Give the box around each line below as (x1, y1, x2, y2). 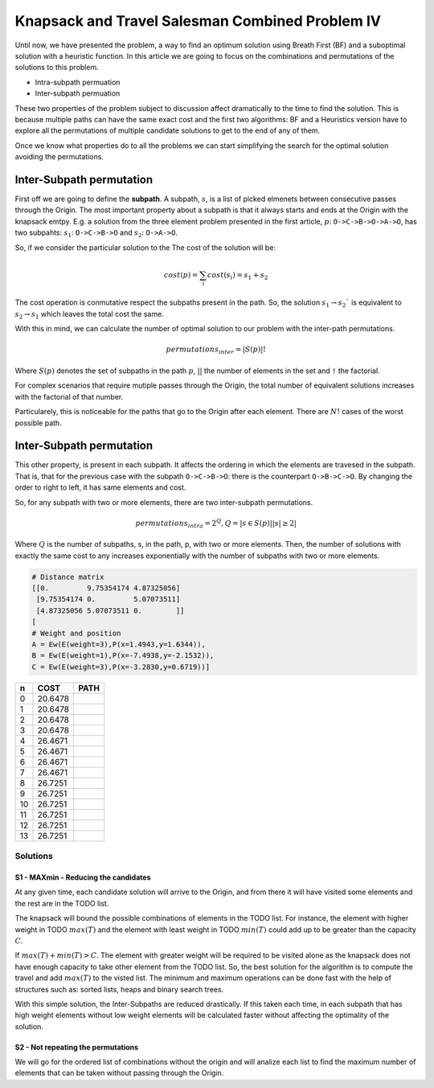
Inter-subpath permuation (35, 88, 121, 98)
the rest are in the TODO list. (14, 898, 109, 908)
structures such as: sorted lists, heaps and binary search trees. (14, 984, 224, 994)
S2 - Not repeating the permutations (14, 1042, 139, 1052)
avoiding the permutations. (14, 152, 104, 162)
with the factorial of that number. (14, 392, 124, 401)
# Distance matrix (31, 572, 104, 581)
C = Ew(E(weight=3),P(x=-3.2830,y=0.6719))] (31, 662, 211, 671)
